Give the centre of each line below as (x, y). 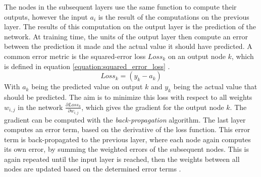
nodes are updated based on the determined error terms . (93, 169)
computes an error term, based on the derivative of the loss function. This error (127, 129)
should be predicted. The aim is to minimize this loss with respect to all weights (128, 97)
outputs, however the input (46, 16)
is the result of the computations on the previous (174, 16)
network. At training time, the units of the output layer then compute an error (126, 36)
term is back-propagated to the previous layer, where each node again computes (127, 139)
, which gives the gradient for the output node (153, 107)
